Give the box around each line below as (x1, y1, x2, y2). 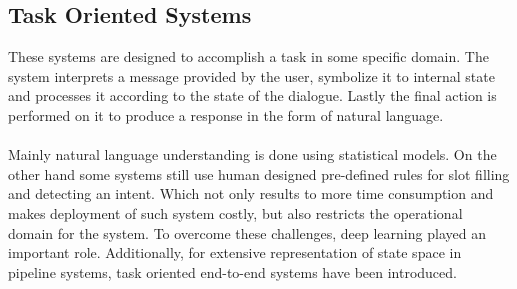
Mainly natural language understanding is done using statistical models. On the (8, 144, 497, 165)
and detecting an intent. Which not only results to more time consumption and (8, 183, 494, 204)
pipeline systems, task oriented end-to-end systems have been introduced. (8, 261, 457, 282)
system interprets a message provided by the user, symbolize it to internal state (8, 65, 495, 86)
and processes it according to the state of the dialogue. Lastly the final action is (8, 85, 497, 106)
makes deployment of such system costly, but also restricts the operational (8, 202, 463, 223)
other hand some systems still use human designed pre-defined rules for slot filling (8, 163, 510, 184)
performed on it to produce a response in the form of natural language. (8, 104, 444, 125)
